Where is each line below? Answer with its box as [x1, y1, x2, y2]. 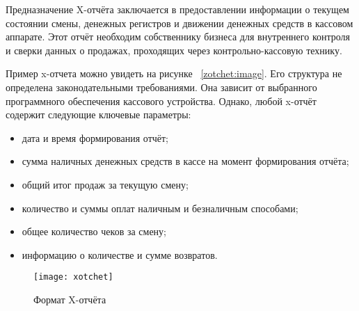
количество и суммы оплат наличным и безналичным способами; [22, 200, 298, 215]
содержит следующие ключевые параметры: [6, 107, 191, 122]
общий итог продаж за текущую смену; [22, 177, 189, 191]
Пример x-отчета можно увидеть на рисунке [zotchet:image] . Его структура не [6, 66, 342, 81]
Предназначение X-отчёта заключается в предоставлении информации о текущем [6, 2, 349, 16]
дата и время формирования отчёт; [22, 130, 169, 145]
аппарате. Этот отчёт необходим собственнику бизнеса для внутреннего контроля [6, 29, 350, 44]
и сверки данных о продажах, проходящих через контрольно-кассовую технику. [6, 42, 342, 57]
